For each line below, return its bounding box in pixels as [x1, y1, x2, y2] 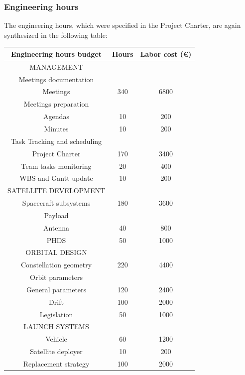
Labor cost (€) [140, 48, 192, 59]
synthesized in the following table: [4, 29, 108, 40]
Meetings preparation [23, 99, 89, 109]
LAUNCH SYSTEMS [23, 321, 89, 332]
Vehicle [45, 334, 67, 344]
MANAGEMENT [29, 61, 83, 72]
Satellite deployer [30, 346, 83, 357]
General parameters [26, 284, 87, 294]
